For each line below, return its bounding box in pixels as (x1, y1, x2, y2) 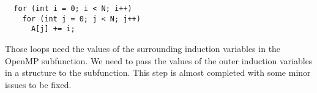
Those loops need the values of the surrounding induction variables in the (5, 42, 281, 54)
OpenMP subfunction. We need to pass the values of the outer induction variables (5, 54, 313, 67)
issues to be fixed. (5, 78, 72, 91)
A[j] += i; (31, 24, 75, 34)
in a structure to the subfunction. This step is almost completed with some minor (5, 66, 311, 79)
